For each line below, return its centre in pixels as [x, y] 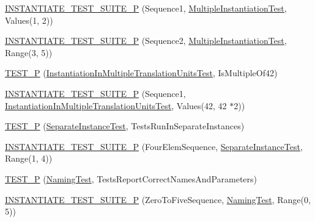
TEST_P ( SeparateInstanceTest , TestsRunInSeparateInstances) [125, 126]
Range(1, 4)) [29, 158]
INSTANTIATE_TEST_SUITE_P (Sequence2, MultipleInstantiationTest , [146, 41]
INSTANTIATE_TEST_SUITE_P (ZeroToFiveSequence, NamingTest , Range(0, [158, 199]
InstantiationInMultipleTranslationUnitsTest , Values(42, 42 [116, 105]
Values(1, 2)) [29, 20]
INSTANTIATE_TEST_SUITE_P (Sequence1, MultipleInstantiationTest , [146, 8]
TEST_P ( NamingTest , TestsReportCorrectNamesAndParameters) [131, 178]
